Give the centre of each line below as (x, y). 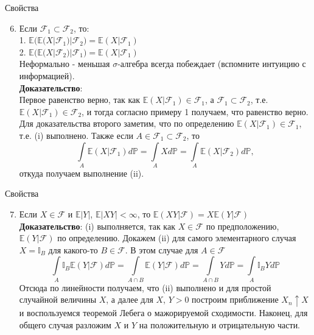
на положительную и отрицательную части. (220, 324)
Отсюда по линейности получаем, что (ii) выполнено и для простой (145, 287)
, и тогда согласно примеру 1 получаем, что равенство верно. (195, 111)
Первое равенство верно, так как (79, 100)
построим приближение (235, 299)
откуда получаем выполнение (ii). (82, 173)
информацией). (47, 75)
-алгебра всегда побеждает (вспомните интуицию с (212, 64)
